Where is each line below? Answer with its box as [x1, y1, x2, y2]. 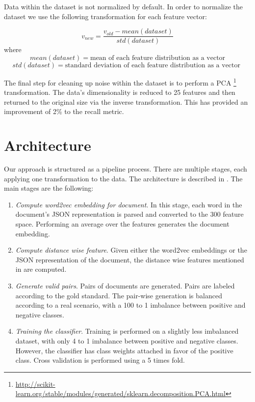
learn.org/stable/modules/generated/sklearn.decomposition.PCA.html [15, 388, 226, 399]
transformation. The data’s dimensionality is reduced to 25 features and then [4, 87, 235, 97]
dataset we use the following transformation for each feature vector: [4, 11, 207, 21]
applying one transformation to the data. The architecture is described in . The [4, 173, 243, 183]
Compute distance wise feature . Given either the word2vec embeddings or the [15, 245, 247, 255]
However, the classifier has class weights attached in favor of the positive [15, 345, 233, 355]
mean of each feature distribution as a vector [90, 54, 226, 61]
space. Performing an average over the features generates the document [15, 218, 229, 229]
